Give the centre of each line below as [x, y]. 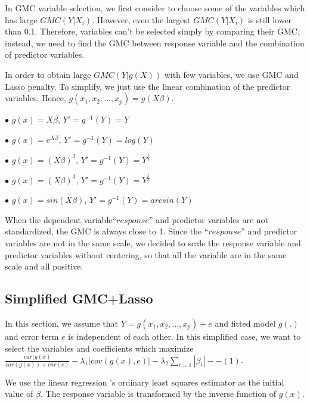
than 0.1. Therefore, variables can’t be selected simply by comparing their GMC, [152, 31]
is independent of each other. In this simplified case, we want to [185, 336]
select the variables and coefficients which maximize [99, 348]
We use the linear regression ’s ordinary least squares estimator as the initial [145, 382]
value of [19, 394]
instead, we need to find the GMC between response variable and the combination [155, 43]
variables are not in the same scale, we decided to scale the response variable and [153, 243]
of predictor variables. [45, 54]
